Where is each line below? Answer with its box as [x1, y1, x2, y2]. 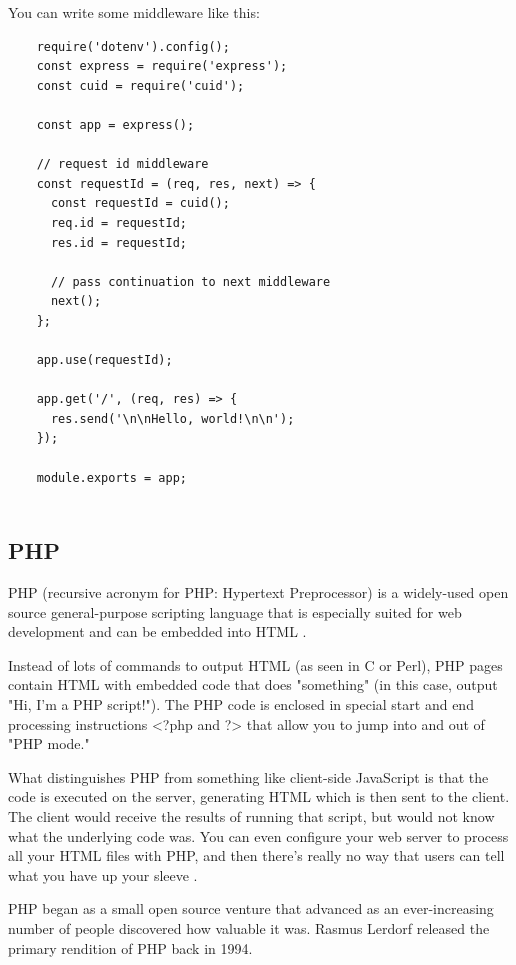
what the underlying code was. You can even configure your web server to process [8, 825, 509, 846]
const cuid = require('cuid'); [36, 78, 245, 93]
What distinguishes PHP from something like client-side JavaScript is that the [8, 766, 489, 787]
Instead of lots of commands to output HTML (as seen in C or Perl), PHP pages [8, 654, 503, 675]
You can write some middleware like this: [8, 2, 260, 22]
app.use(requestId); [36, 353, 173, 368]
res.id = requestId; [50, 235, 187, 250]
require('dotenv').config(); [36, 39, 230, 54]
